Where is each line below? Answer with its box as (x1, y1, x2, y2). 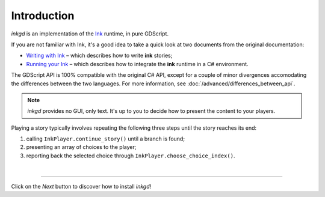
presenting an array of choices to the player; (26, 144, 137, 151)
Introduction (11, 9, 75, 22)
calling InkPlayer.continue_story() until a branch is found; (26, 135, 185, 142)
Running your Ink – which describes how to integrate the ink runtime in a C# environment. (26, 60, 249, 67)
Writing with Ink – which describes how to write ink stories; (26, 52, 173, 59)
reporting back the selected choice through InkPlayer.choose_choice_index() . (26, 152, 235, 159)
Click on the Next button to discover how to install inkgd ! (11, 183, 152, 190)
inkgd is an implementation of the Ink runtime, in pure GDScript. (11, 30, 169, 37)
